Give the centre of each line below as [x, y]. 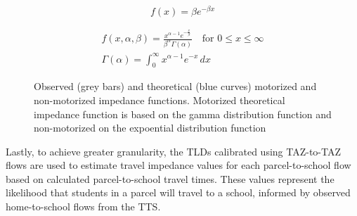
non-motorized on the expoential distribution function [150, 128]
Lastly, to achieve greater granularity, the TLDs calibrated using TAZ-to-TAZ [174, 151]
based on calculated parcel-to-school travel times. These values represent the [170, 178]
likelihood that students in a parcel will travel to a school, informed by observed [178, 192]
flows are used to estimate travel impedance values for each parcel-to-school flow [178, 165]
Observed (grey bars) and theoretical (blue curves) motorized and [175, 86]
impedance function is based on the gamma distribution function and [183, 114]
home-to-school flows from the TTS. [83, 207]
